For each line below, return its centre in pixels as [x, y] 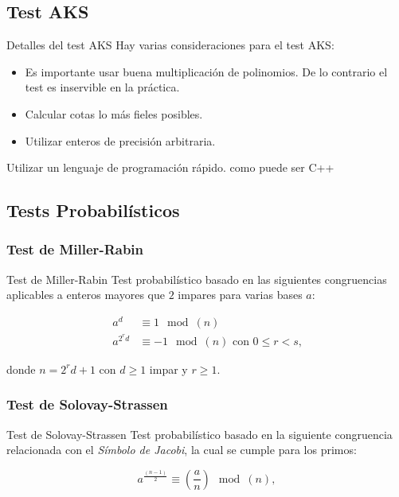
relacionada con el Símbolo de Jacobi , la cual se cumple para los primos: [182, 450]
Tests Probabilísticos [93, 210]
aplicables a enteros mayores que [86, 295]
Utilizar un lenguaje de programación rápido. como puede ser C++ [170, 167]
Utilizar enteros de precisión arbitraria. [120, 140]
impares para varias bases [240, 295]
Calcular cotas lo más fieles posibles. [114, 113]
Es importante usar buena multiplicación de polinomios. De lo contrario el [206, 71]
